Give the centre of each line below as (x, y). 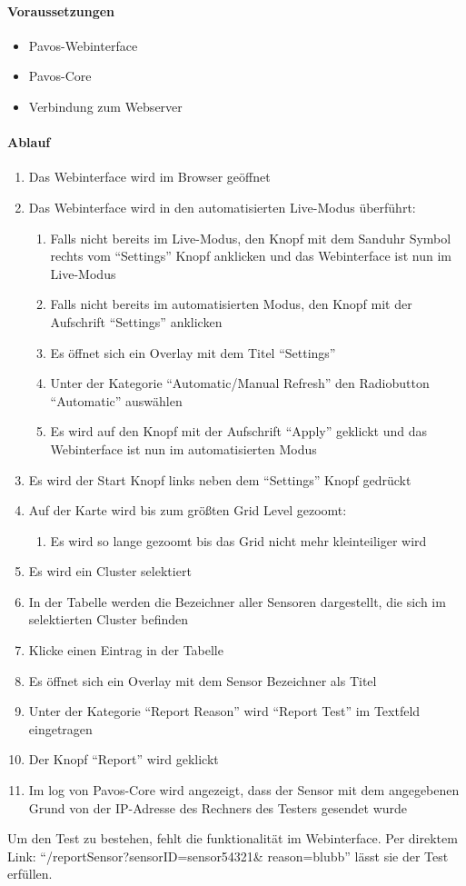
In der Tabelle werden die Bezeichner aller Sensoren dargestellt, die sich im (237, 601)
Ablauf (29, 142)
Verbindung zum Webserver (105, 106)
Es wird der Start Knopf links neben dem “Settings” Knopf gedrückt (220, 479)
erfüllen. (30, 874)
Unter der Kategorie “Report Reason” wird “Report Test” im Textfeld (224, 711)
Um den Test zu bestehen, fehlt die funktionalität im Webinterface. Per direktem (233, 838)
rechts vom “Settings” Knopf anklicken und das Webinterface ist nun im (251, 256)
